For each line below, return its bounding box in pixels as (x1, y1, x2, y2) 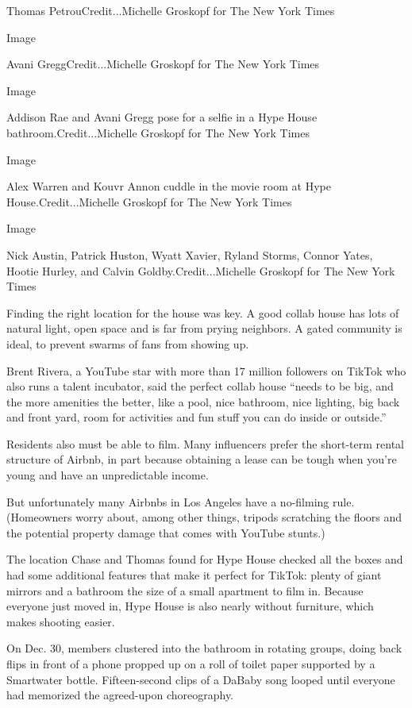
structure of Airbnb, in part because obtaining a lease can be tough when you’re (6, 451, 397, 468)
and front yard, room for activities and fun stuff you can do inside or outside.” (6, 409, 387, 425)
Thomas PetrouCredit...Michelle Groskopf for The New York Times (6, 2, 335, 18)
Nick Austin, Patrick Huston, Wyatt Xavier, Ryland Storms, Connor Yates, (6, 246, 373, 263)
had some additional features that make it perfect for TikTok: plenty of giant (6, 567, 382, 583)
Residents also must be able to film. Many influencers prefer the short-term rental (6, 435, 404, 452)
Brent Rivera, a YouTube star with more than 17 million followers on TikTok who (6, 362, 406, 379)
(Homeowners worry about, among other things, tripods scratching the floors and (6, 509, 402, 525)
